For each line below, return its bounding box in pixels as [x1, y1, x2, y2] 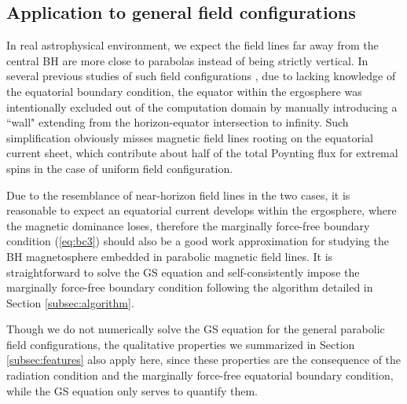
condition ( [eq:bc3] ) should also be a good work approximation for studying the [6, 233, 389, 249]
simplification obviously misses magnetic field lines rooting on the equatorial [6, 129, 373, 145]
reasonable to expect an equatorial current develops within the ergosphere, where [6, 202, 397, 219]
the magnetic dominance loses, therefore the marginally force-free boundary [6, 217, 370, 233]
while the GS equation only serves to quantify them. [6, 382, 258, 398]
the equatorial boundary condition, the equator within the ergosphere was [6, 83, 362, 99]
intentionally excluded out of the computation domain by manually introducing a [6, 98, 398, 115]
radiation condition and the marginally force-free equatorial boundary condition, [6, 367, 394, 384]
